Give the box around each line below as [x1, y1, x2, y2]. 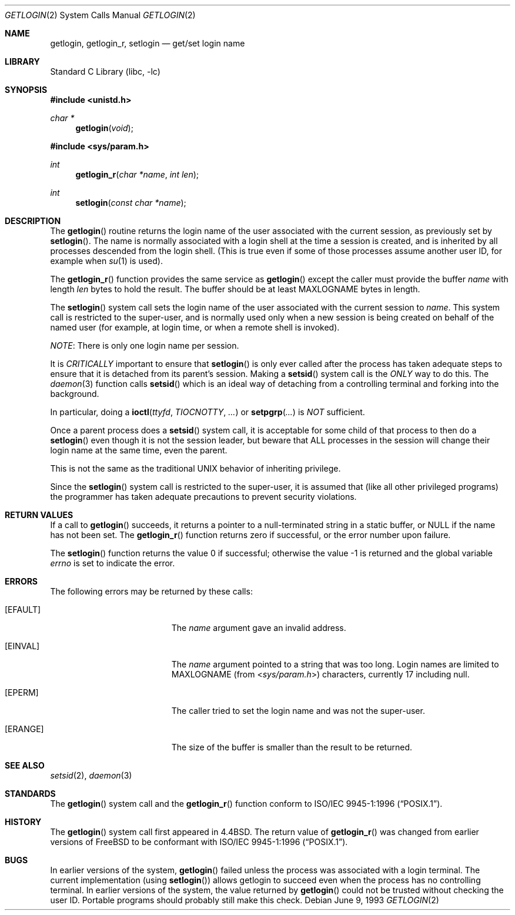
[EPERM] [5, 687, 39, 697]
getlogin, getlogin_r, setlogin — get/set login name [50, 38, 245, 48]
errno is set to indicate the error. [50, 558, 175, 568]
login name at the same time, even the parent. [50, 445, 228, 455]
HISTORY [5, 817, 42, 827]
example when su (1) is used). [50, 256, 163, 266]
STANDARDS [5, 789, 56, 799]
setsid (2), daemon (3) [50, 770, 132, 780]
